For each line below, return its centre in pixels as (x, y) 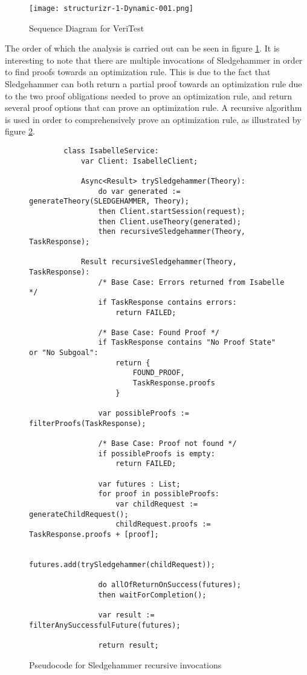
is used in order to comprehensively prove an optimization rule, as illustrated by (153, 119)
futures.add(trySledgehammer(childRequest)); (122, 564)
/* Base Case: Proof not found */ (167, 444)
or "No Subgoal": (64, 353)
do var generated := (139, 191)
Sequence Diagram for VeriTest (87, 28)
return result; (128, 646)
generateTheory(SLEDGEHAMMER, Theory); (109, 201)
